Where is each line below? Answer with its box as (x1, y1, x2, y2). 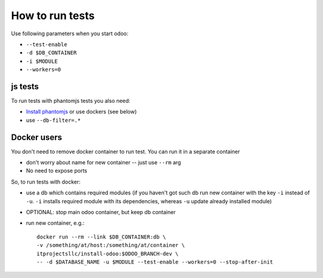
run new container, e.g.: (26, 219, 85, 227)
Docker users (11, 132, 62, 142)
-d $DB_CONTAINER (26, 50, 77, 56)
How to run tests (11, 9, 95, 22)
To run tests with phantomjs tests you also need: (11, 97, 131, 105)
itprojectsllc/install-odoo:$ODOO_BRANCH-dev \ (36, 250, 179, 257)
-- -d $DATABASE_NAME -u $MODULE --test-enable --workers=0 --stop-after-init (36, 259, 273, 265)
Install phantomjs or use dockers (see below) (26, 108, 137, 115)
